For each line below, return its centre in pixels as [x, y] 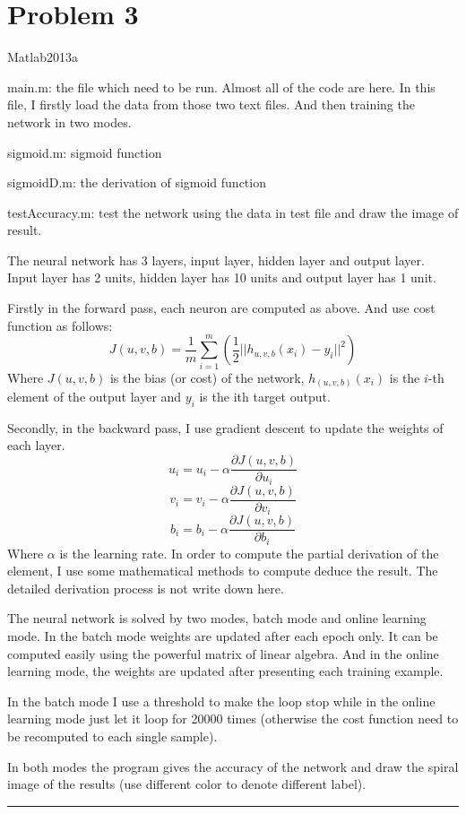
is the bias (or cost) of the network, [207, 377]
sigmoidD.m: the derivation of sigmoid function [137, 182]
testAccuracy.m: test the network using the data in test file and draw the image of [233, 212]
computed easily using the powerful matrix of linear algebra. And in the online [223, 653]
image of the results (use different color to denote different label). [187, 784]
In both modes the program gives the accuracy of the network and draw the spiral [233, 766]
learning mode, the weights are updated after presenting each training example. [225, 671]
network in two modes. [69, 121]
